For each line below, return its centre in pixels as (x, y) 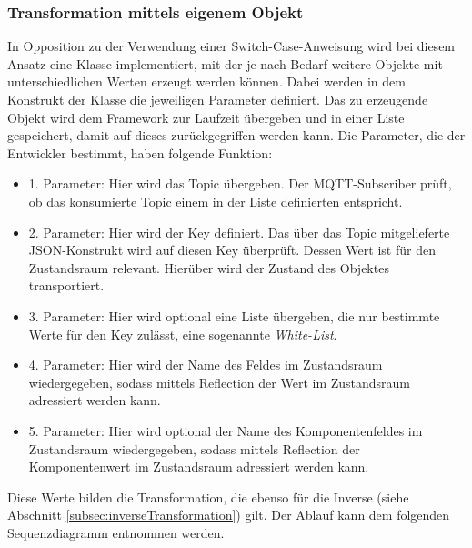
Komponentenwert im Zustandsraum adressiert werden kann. (199, 467)
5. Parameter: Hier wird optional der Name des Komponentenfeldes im (226, 430)
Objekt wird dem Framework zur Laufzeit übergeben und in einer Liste (206, 117)
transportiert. (66, 285)
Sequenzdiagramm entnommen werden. (116, 532)
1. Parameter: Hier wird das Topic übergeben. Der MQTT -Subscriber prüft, (240, 183)
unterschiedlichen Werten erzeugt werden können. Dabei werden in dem (206, 81)
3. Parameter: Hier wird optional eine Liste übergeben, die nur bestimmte (234, 315)
